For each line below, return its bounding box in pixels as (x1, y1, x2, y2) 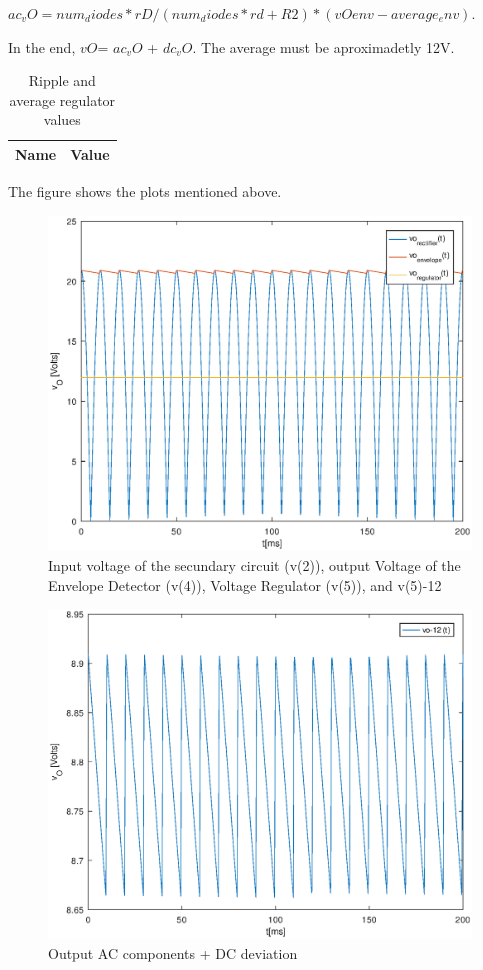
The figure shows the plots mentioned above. (8, 181, 282, 202)
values (43, 109, 81, 130)
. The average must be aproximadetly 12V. (192, 36, 455, 57)
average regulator (9, 89, 116, 110)
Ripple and (28, 70, 96, 91)
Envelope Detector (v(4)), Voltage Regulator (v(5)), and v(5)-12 (48, 574, 442, 595)
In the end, (8, 36, 76, 57)
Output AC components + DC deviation (48, 942, 298, 963)
